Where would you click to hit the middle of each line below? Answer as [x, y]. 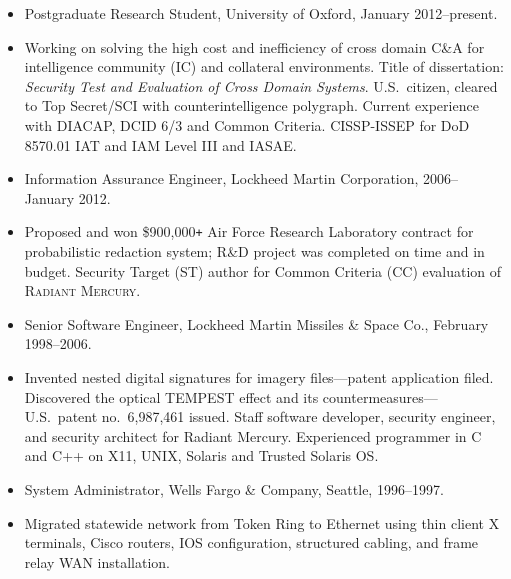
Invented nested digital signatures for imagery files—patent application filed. [259, 376]
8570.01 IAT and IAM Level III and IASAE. [160, 144]
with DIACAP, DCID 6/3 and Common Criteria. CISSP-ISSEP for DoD [247, 124]
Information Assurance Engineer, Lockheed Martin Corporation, [221, 178]
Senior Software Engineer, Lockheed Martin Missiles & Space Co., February [256, 323]
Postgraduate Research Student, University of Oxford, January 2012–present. [261, 13]
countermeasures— [380, 396]
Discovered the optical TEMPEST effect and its [171, 396]
